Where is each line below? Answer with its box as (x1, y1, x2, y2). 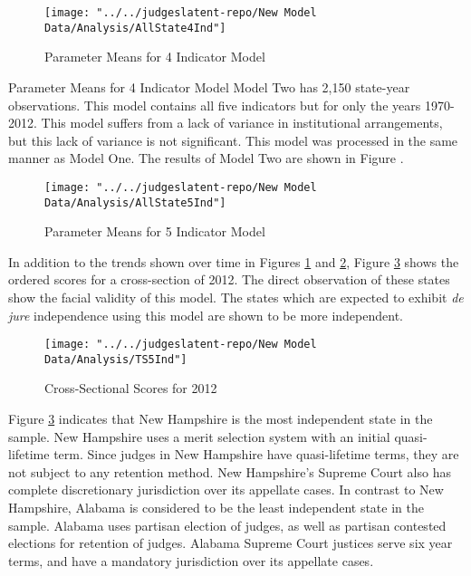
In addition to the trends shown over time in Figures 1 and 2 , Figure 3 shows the (8, 252, 459, 271)
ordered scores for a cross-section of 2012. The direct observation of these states (8, 270, 450, 289)
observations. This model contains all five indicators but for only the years (8, 95, 421, 114)
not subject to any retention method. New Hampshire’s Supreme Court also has (8, 462, 451, 481)
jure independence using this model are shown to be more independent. (8, 305, 403, 324)
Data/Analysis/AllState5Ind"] (44, 196, 226, 209)
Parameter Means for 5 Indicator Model (44, 222, 265, 241)
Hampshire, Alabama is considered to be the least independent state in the (8, 498, 424, 517)
